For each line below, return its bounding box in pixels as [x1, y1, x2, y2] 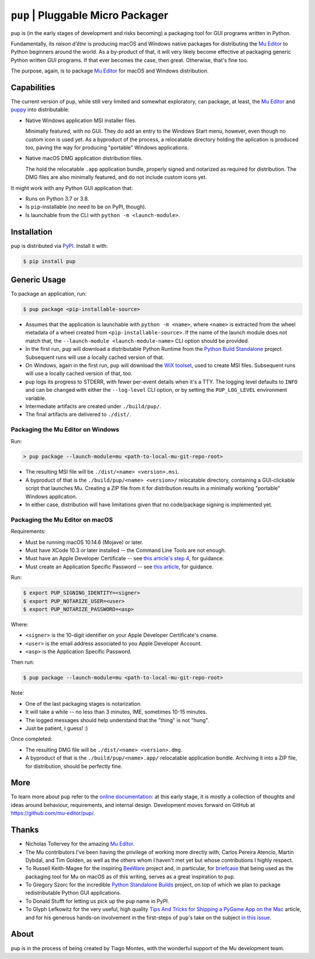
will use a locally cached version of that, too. [25, 370, 132, 377]
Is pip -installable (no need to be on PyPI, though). [25, 203, 147, 211]
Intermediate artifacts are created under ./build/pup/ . [25, 402, 162, 409]
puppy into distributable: [10, 106, 70, 113]
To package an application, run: [10, 290, 87, 298]
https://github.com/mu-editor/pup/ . [10, 810, 96, 817]
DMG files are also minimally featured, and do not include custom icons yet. [25, 174, 207, 181]
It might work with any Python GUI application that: [10, 184, 134, 191]
